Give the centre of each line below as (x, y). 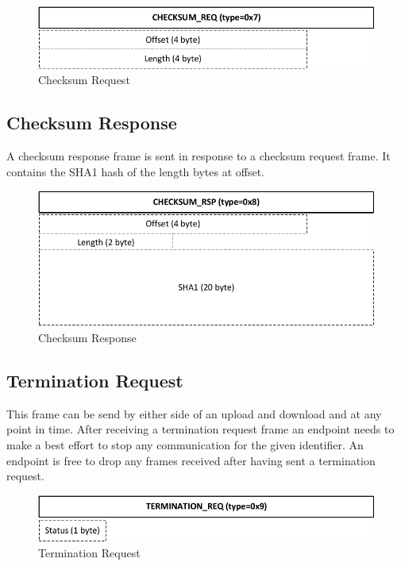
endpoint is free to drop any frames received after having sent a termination (191, 460)
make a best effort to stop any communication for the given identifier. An (185, 445)
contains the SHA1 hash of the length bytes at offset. (136, 171)
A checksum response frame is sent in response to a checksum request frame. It (199, 156)
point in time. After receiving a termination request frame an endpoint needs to (200, 429)
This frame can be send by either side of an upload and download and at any (194, 413)
